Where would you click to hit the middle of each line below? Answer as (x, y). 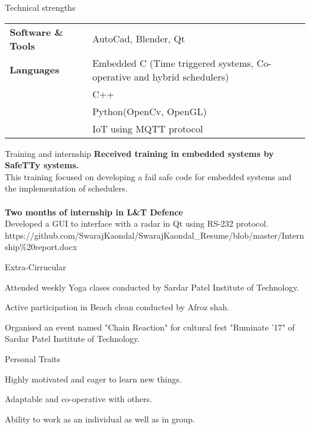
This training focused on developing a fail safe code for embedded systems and (148, 176)
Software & (36, 32)
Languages (35, 70)
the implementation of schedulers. (66, 188)
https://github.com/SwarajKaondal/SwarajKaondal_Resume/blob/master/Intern (154, 235)
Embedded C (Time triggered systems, (173, 63)
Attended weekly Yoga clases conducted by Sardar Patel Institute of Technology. (152, 287)
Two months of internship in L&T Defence (94, 212)
